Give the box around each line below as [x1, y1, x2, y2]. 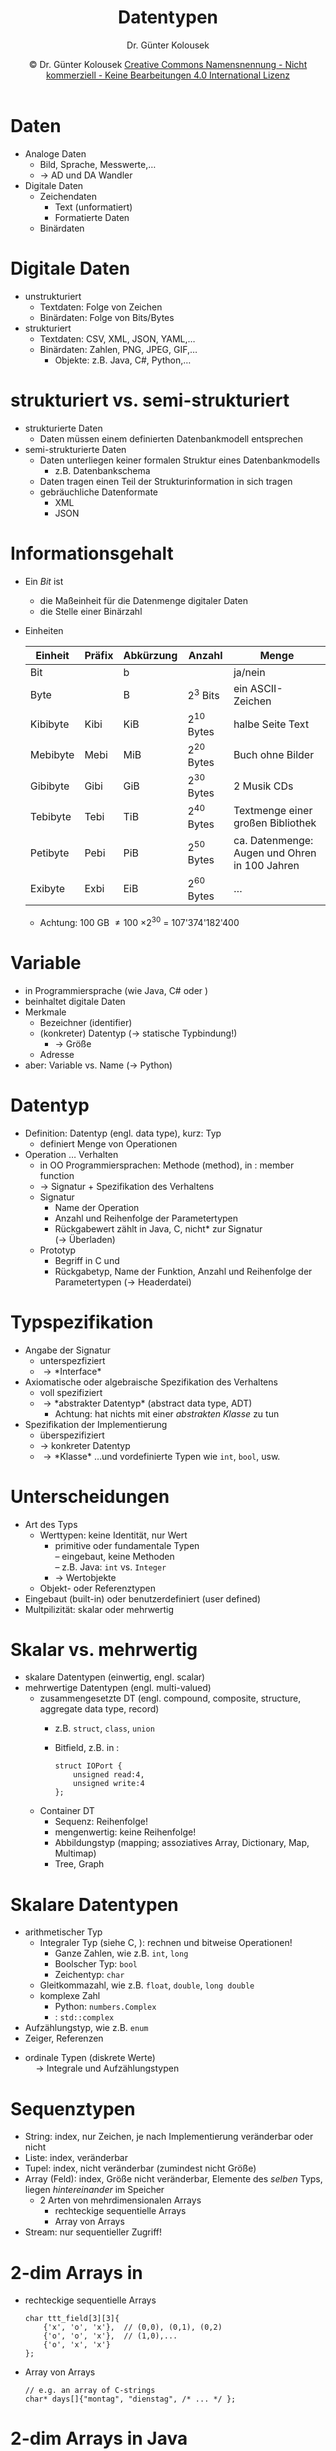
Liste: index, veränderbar [24, 2152, 128, 2164]
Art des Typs [24, 1518, 78, 1530]
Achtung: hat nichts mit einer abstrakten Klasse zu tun [54, 1407, 280, 1420]
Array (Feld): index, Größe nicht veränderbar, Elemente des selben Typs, [24, 2173, 323, 2185]
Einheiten [24, 624, 64, 636]
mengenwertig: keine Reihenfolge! [54, 1826, 197, 1838]
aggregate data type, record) [39, 1703, 160, 1715]
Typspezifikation [10, 1311, 154, 1333]
